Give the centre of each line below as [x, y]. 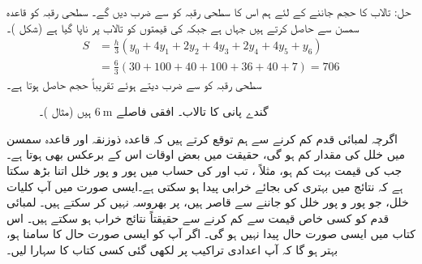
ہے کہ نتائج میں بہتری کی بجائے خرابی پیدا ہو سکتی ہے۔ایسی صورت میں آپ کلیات [205, 186]
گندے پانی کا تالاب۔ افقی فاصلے [192, 111]
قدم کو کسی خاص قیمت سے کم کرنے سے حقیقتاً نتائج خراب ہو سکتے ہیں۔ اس [198, 217]
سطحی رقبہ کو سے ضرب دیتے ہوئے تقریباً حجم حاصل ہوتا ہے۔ [134, 84]
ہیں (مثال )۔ [65, 111]
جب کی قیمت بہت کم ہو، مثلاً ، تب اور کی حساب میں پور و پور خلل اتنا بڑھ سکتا [205, 170]
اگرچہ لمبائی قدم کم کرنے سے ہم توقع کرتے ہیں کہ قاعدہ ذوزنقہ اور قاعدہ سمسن [202, 138]
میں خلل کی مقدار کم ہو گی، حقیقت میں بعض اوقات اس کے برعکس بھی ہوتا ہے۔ [206, 154]
